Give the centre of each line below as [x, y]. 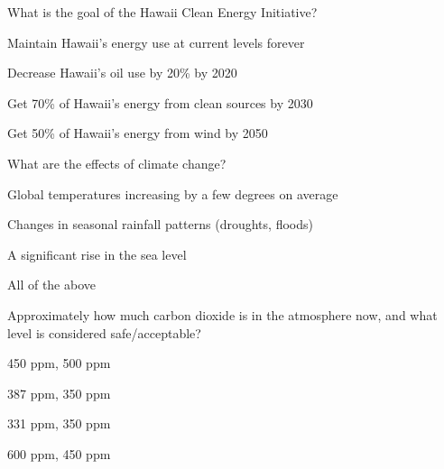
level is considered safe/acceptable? [104, 332]
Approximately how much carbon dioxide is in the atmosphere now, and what [222, 314]
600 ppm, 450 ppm [59, 453]
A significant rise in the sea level [97, 254]
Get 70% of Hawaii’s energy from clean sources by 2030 [160, 102]
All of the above [51, 285]
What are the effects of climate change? [117, 163]
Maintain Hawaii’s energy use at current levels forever [156, 42]
